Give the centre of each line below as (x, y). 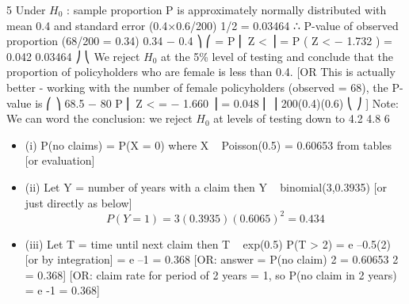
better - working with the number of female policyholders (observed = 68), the (197, 87)
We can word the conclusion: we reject (99, 118)
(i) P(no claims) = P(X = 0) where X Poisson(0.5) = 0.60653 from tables (208, 144)
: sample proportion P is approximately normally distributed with (227, 9)
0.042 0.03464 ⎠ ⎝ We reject (73, 56)
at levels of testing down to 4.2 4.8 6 (302, 118)
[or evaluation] (60, 160)
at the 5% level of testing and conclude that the (277, 56)
